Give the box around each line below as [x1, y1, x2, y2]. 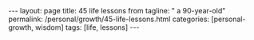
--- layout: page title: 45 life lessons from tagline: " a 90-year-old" [8, 6, 226, 15]
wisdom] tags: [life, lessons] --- [35, 23, 140, 32]
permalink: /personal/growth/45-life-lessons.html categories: [8, 14, 210, 24]
